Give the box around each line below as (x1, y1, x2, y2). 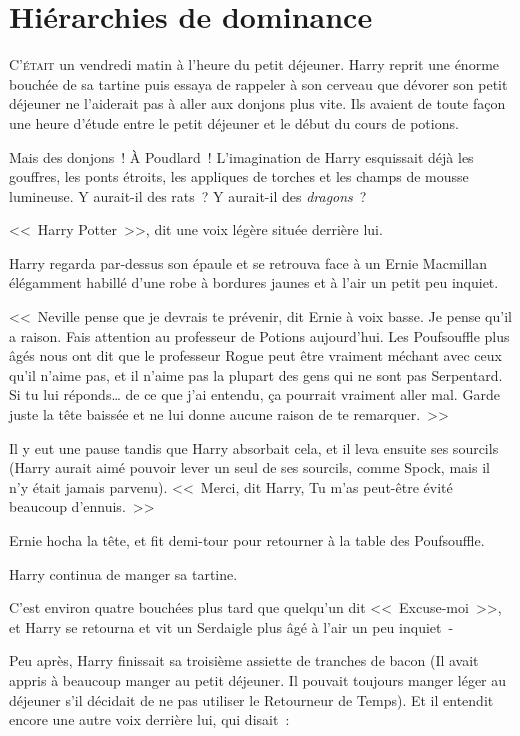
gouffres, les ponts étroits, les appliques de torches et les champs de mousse (9, 166, 469, 187)
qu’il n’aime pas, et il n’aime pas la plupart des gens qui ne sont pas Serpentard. (9, 364, 503, 385)
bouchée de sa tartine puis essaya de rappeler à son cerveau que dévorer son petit (9, 73, 508, 94)
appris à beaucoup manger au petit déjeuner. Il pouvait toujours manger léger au (9, 669, 507, 690)
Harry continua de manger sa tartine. (9, 563, 238, 584)
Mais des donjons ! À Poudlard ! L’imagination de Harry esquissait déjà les (9, 146, 474, 167)
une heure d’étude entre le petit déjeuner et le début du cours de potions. (9, 112, 459, 133)
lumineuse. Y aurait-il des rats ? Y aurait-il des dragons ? (9, 185, 367, 206)
